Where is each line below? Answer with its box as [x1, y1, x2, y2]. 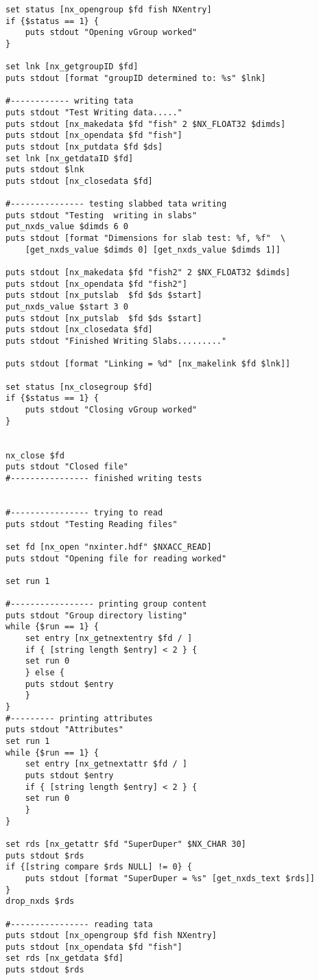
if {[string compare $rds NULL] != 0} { [5, 862, 193, 872]
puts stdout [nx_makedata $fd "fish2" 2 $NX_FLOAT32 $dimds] [5, 268, 291, 278]
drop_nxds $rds [5, 896, 75, 907]
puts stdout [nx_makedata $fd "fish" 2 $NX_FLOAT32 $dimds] [5, 119, 286, 129]
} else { [25, 668, 64, 678]
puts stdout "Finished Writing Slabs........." [5, 336, 227, 347]
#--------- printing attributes [5, 713, 153, 723]
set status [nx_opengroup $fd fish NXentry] [5, 5, 212, 14]
